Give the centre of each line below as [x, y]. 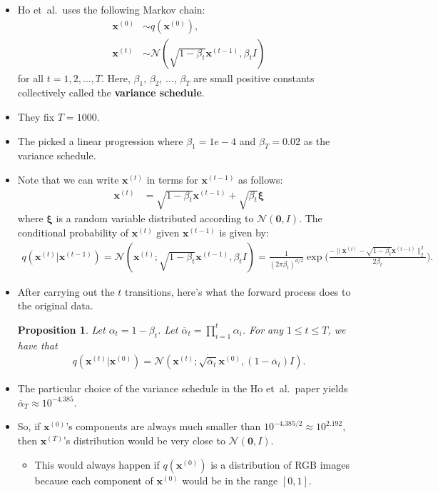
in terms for [172, 180]
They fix [36, 117]
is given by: [244, 233]
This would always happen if [97, 464]
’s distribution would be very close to [144, 440]
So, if [29, 426]
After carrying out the [66, 291]
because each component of [94, 480]
